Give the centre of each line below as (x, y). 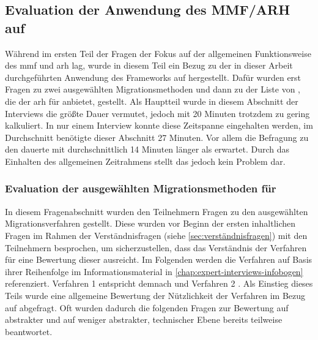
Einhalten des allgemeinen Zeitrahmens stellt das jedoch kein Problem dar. (145, 161)
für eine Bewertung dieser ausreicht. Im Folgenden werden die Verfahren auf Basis (159, 259)
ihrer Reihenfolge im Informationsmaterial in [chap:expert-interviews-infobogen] (154, 271)
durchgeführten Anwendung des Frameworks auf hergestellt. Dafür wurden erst (153, 77)
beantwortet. (29, 331)
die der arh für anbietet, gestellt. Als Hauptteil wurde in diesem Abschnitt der (152, 101)
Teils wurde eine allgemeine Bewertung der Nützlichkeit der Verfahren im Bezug (155, 295)
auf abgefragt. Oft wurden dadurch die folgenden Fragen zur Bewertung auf (147, 307)
